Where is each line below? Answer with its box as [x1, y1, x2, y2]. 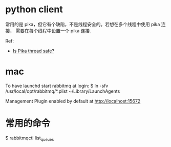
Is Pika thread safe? [12, 48, 55, 54]
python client [5, 4, 63, 15]
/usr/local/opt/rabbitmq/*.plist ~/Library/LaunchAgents [5, 88, 120, 94]
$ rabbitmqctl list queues [5, 135, 54, 142]
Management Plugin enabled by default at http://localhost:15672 [5, 98, 141, 104]
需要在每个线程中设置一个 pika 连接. [15, 27, 91, 34]
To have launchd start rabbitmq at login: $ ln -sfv [5, 82, 109, 89]
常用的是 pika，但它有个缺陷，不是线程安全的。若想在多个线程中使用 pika [5, 21, 160, 27]
